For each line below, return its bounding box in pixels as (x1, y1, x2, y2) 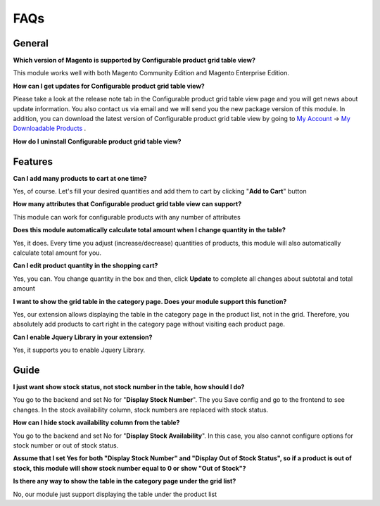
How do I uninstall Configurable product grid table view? (13, 137, 182, 146)
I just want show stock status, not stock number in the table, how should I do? (13, 383, 245, 391)
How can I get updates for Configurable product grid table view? (13, 82, 205, 90)
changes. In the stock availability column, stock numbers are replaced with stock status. (13, 405, 269, 414)
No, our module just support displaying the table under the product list (13, 490, 217, 498)
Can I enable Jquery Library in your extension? (13, 333, 153, 341)
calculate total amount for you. (13, 248, 102, 257)
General (13, 37, 49, 49)
